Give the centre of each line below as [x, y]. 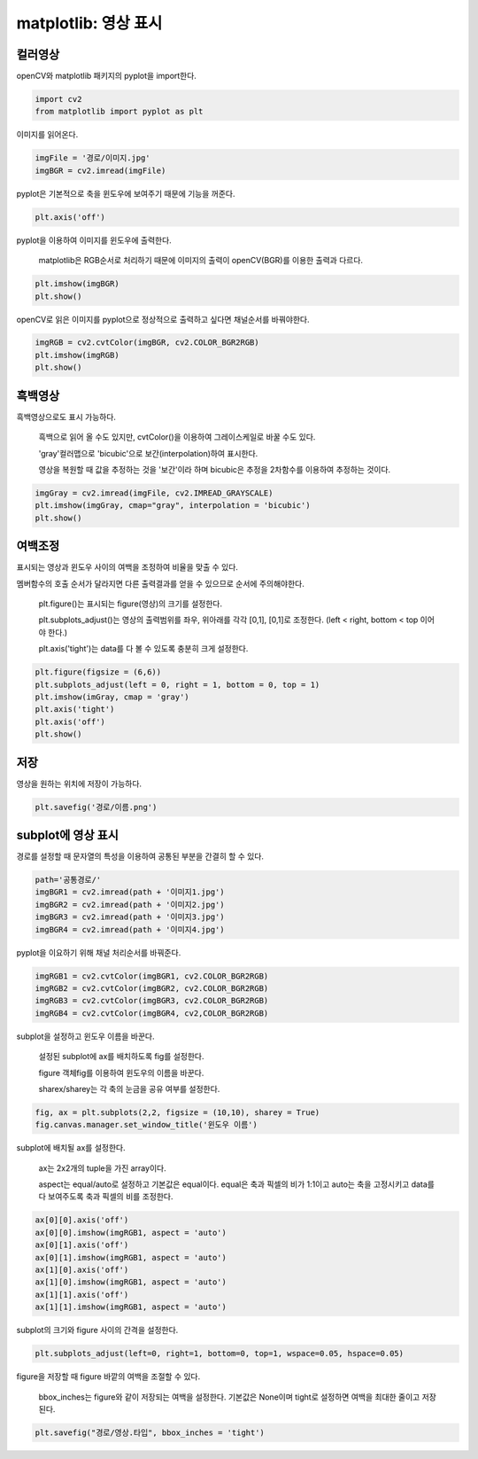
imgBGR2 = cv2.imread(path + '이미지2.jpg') [130, 905]
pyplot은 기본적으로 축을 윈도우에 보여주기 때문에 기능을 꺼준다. [126, 193]
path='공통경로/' [68, 880]
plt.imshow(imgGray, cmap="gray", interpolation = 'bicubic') [173, 506]
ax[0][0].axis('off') [82, 1220]
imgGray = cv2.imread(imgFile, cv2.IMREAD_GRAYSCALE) [154, 493]
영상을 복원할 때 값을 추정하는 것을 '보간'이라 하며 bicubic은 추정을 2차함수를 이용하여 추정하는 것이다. [215, 469]
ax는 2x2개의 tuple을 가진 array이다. [103, 1168]
